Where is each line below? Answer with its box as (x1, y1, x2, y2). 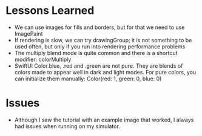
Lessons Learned (5, 4, 95, 18)
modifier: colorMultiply (14, 56, 72, 63)
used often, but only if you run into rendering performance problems (14, 43, 186, 50)
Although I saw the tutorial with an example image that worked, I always (14, 116, 194, 123)
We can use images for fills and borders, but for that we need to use (14, 24, 185, 31)
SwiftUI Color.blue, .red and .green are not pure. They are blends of (14, 62, 183, 70)
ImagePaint (14, 30, 43, 37)
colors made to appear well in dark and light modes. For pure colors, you (14, 68, 197, 76)
